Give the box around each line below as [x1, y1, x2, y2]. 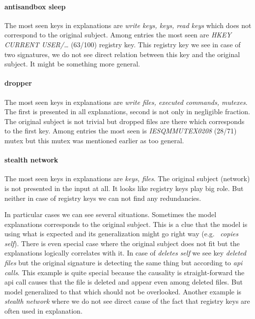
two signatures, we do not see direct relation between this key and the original [4, 49, 240, 59]
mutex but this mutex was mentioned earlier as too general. [4, 135, 184, 145]
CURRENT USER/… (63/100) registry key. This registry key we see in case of [4, 39, 241, 49]
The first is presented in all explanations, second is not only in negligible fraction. [4, 106, 250, 117]
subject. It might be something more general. [4, 59, 140, 69]
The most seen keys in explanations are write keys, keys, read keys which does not [4, 20, 252, 30]
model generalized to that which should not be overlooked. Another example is [4, 286, 242, 296]
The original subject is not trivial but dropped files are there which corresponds [4, 116, 245, 126]
